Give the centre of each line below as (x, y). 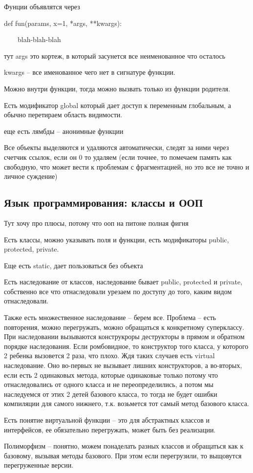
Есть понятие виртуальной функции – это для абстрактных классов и (107, 420)
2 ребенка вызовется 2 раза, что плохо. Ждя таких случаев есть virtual (109, 355)
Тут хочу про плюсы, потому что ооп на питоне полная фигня (96, 223)
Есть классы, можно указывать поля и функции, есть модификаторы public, (116, 239)
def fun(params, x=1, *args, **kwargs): (63, 23)
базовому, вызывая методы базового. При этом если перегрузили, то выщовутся (123, 455)
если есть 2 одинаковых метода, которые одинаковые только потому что (111, 375)
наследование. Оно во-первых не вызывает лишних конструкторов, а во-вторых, (123, 365)
